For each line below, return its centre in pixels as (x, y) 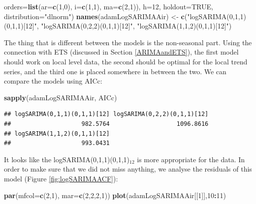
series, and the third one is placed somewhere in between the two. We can (115, 71)
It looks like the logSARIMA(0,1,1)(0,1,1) (67, 159)
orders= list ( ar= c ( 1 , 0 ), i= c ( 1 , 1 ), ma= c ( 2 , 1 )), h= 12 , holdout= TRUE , (109, 6)
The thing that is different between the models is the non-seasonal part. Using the (128, 42)
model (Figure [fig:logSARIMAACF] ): (61, 178)
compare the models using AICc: (53, 81)
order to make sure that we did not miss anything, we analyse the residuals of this (128, 169)
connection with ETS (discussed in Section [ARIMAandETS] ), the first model (121, 52)
